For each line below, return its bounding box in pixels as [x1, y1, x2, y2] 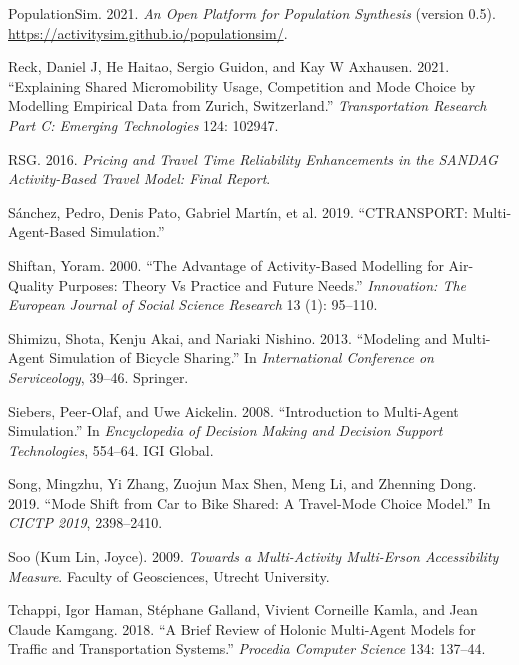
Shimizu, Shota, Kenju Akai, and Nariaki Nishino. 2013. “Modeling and [8, 327, 448, 348]
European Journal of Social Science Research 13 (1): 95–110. [8, 294, 378, 315]
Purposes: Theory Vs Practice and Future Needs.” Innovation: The [58, 274, 467, 295]
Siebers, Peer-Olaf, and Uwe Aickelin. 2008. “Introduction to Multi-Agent [8, 400, 459, 421]
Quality [8, 274, 54, 295]
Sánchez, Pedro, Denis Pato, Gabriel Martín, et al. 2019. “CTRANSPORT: [8, 201, 468, 222]
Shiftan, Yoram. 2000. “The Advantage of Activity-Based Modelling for [8, 254, 444, 275]
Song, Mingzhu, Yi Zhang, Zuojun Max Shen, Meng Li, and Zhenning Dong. [8, 473, 477, 494]
